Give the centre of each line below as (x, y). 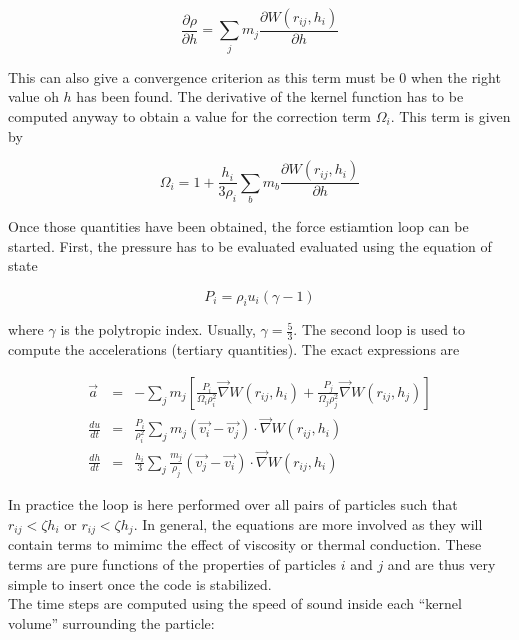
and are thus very (441, 563)
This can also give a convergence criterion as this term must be (201, 76)
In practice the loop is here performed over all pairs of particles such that (233, 504)
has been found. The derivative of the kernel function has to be (270, 96)
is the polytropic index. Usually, (158, 329)
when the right (455, 76)
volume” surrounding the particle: (111, 622)
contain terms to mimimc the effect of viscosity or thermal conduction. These (245, 544)
